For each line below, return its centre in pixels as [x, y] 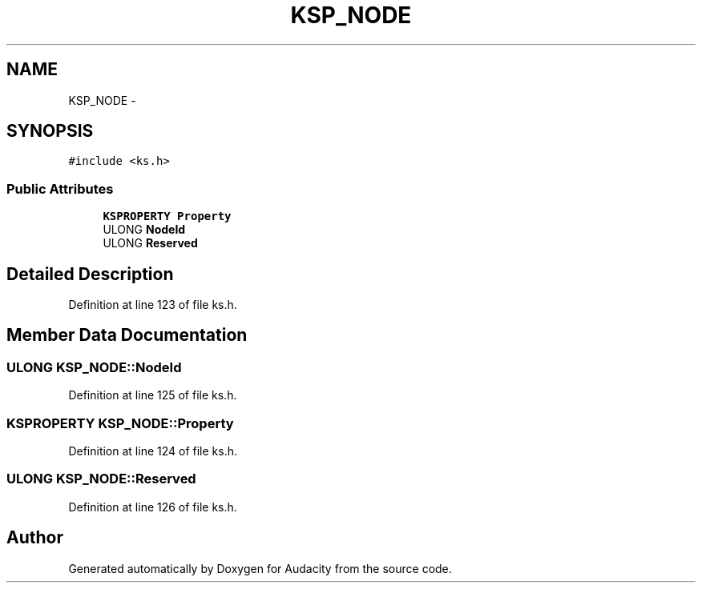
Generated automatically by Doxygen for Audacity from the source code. [260, 568]
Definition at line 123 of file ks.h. [153, 305]
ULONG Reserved [150, 243]
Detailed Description [90, 274]
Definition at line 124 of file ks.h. [153, 451]
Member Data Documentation [127, 335]
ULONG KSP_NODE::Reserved [101, 479]
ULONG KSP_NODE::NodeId [94, 367]
